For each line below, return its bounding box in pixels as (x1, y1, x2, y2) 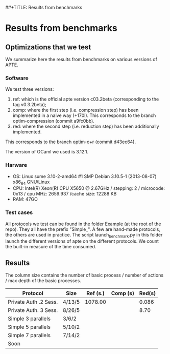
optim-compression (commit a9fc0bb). (12, 118, 94, 124)
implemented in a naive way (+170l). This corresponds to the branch (12, 112, 156, 119)
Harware (5, 162, 27, 169)
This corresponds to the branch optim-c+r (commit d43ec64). (5, 139, 136, 145)
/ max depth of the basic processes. (5, 278, 82, 284)
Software (5, 74, 29, 82)
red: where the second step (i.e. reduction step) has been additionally (12, 123, 159, 130)
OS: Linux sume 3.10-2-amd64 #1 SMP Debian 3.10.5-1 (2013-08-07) (12, 173, 157, 179)
